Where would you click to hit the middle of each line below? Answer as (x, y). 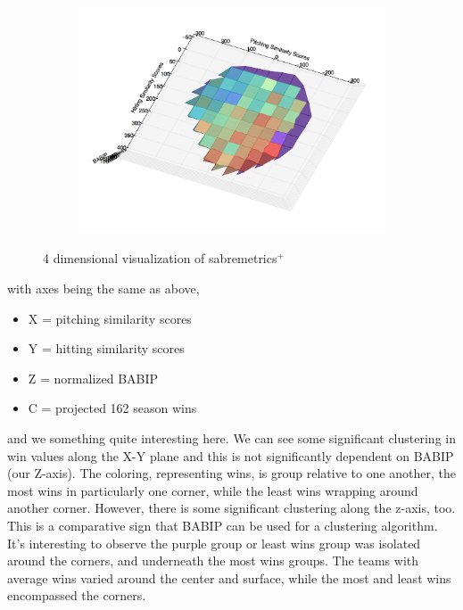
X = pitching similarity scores (110, 318)
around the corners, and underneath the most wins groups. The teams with (213, 561)
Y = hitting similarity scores (106, 348)
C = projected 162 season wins (112, 408)
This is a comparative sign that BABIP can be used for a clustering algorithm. (223, 525)
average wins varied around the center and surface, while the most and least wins (229, 577)
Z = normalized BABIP (93, 378)
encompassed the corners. (77, 595)
